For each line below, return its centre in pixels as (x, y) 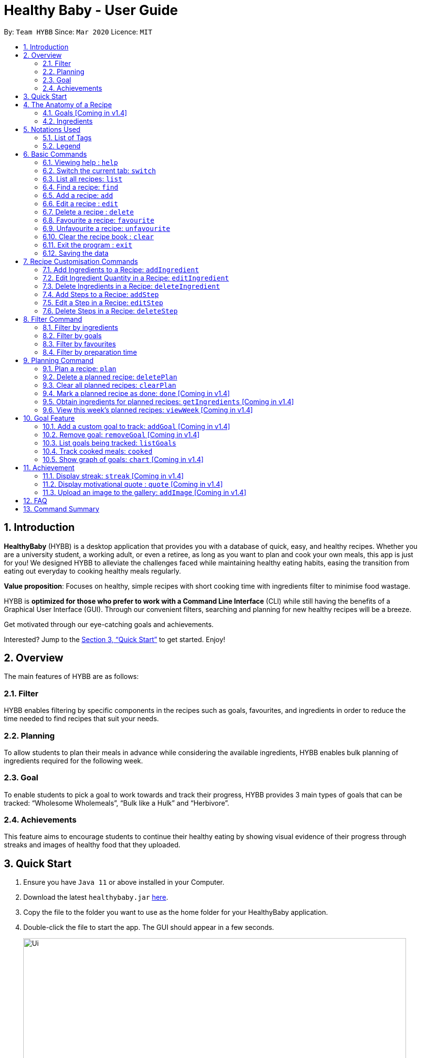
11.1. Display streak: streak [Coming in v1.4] (113, 476)
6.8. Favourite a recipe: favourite (99, 220)
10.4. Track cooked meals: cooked (98, 451)
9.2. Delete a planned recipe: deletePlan (110, 377)
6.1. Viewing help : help (80, 162)
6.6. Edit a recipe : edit (80, 203)
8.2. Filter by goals (72, 335)
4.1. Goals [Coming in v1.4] (85, 113)
